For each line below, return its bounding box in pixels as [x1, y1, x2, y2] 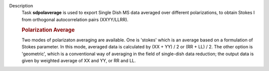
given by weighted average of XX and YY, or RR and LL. [21, 58, 136, 64]
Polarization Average [21, 26, 75, 33]
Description [9, 3, 33, 8]
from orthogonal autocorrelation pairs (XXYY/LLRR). [21, 16, 129, 22]
